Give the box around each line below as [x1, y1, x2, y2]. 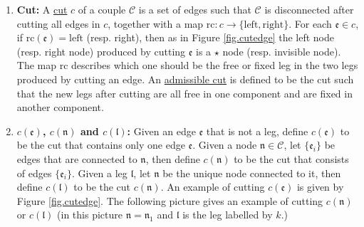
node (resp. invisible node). [222, 43, 341, 58]
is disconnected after [264, 2, 354, 16]
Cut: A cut [16, 2, 68, 16]
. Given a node [192, 137, 257, 152]
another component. [16, 100, 104, 115]
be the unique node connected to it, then [162, 165, 341, 180]
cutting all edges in [16, 16, 100, 31]
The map [16, 58, 57, 73]
